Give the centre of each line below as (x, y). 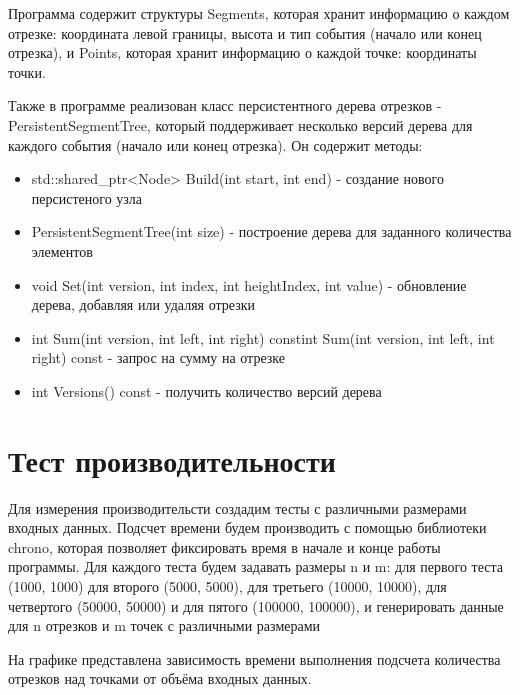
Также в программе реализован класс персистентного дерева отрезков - (225, 105)
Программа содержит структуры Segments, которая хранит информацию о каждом (259, 13)
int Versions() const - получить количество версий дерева (206, 390)
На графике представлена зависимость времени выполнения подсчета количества (254, 658)
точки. (27, 71)
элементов (62, 250)
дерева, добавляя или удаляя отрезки (143, 304)
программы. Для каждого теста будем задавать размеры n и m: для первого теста (255, 566)
